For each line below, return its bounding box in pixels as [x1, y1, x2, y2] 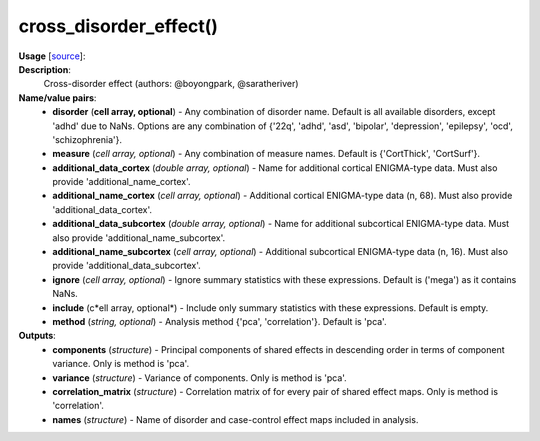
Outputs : [18, 330, 57, 342]
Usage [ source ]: [18, 50, 86, 62]
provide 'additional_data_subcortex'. [52, 260, 201, 272]
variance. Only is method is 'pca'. [52, 358, 190, 370]
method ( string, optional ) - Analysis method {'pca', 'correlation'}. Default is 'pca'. [52, 315, 387, 327]
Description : [18, 63, 72, 75]
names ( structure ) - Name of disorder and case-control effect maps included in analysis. [52, 413, 419, 425]
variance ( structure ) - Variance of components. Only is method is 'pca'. [52, 371, 347, 384]
